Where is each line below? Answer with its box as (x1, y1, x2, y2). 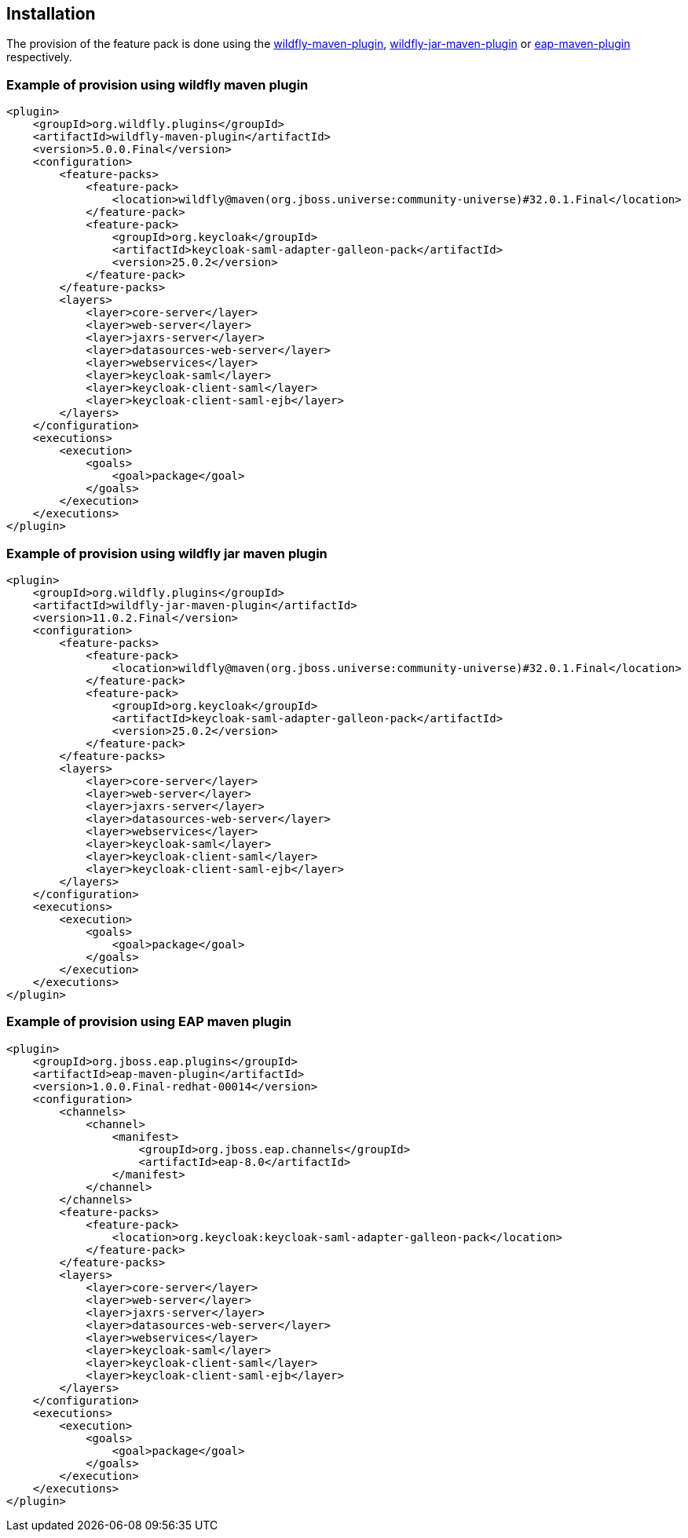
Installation (6, 4, 96, 24)
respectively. (6, 50, 72, 64)
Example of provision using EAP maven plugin (6, 1014, 291, 1030)
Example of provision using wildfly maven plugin (6, 76, 309, 93)
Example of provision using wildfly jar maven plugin (6, 545, 328, 561)
